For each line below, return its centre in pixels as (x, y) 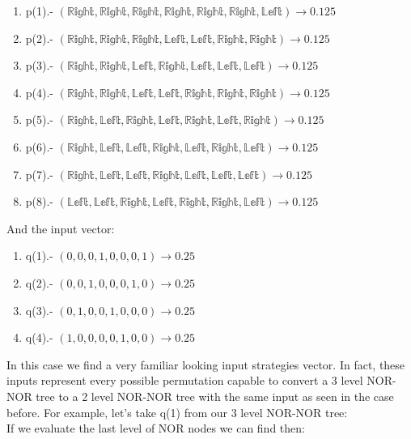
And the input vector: (61, 228)
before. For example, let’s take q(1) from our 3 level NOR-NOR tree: (177, 412)
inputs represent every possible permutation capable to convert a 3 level (185, 380)
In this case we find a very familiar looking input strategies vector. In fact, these (206, 364)
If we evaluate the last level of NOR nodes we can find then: (156, 428)
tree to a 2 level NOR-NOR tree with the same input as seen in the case (215, 396)
